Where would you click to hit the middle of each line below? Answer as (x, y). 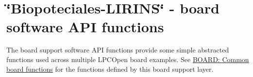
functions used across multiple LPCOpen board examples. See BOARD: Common (128, 59)
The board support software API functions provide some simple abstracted (118, 50)
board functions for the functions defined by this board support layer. (110, 69)
